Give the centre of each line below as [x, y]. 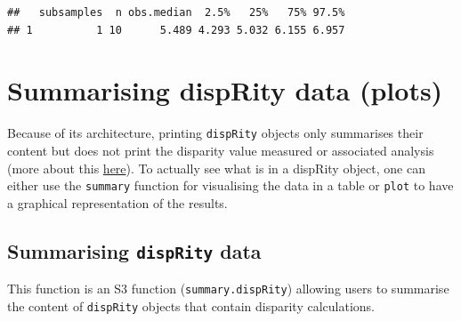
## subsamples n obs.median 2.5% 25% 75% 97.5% [176, 12]
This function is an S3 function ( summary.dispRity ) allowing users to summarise [228, 289]
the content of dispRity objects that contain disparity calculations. [191, 305]
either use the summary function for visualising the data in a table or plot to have [230, 185]
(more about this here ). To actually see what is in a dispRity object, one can [216, 168]
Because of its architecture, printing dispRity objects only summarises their [215, 133]
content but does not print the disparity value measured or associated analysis [221, 150]
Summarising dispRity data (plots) [225, 90]
